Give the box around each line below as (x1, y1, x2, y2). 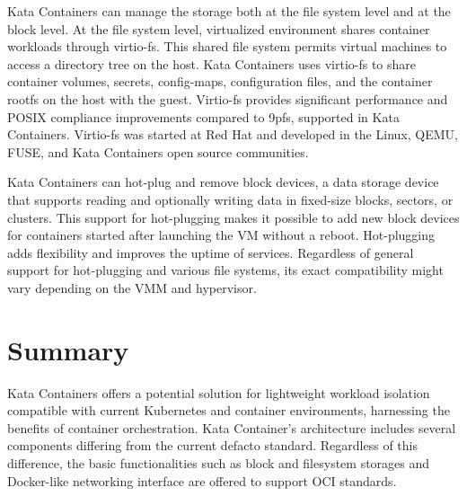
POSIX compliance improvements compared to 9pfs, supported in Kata (7, 107, 400, 126)
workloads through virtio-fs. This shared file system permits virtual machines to (7, 37, 447, 56)
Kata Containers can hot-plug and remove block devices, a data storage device (7, 173, 439, 191)
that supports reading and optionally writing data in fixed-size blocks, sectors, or (7, 190, 454, 208)
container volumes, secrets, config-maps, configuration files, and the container (7, 72, 433, 91)
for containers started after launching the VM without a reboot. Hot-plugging (7, 226, 436, 244)
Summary (7, 331, 129, 368)
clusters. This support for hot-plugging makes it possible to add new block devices (7, 208, 460, 226)
